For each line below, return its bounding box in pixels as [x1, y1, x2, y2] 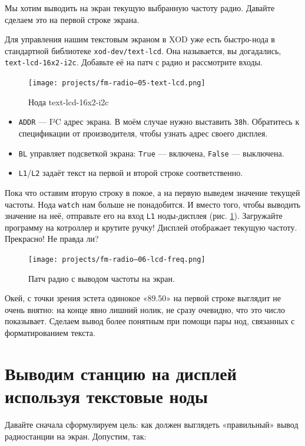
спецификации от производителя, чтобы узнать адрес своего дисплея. [18, 127, 268, 139]
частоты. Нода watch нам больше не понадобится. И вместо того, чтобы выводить [5, 198, 301, 210]
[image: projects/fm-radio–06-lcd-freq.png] [28, 255, 205, 264]
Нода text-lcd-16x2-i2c [28, 95, 109, 108]
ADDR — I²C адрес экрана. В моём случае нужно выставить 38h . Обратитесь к [18, 115, 300, 128]
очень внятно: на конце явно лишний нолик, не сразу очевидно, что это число [5, 303, 286, 315]
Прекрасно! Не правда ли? [5, 232, 99, 245]
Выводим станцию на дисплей [5, 361, 237, 385]
